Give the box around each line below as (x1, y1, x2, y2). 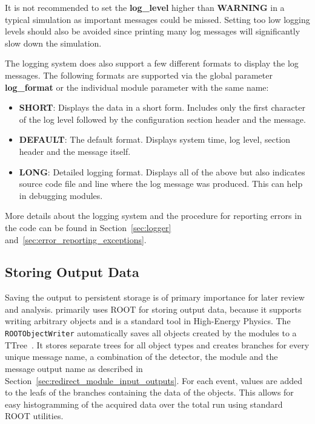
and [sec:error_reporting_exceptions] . (5, 233, 147, 246)
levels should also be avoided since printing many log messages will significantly (5, 25, 300, 38)
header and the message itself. (19, 145, 131, 157)
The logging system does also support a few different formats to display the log (5, 57, 299, 70)
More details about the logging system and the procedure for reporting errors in (5, 209, 302, 222)
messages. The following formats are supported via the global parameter (5, 68, 273, 81)
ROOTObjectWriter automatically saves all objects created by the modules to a (5, 327, 297, 339)
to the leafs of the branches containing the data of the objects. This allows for (5, 386, 294, 399)
